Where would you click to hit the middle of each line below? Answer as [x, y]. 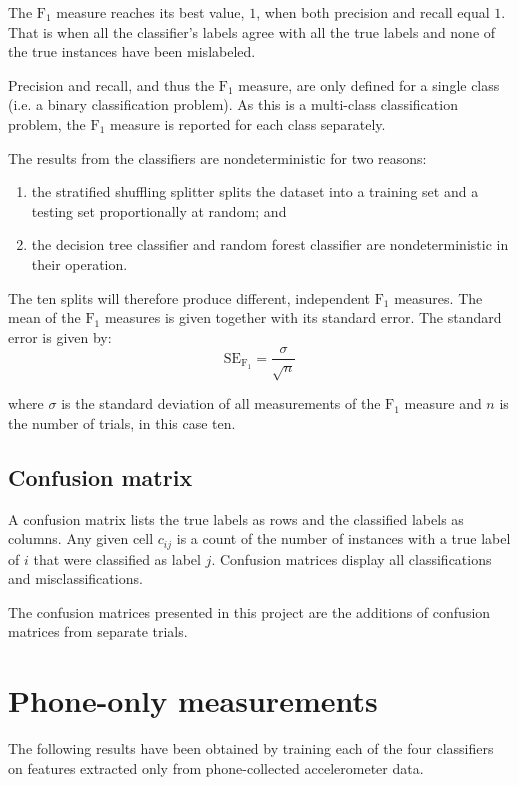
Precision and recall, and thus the [111, 84]
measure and [443, 403]
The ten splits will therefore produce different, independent [189, 297]
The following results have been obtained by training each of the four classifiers [251, 748]
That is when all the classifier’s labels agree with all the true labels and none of [252, 31]
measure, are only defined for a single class [369, 84]
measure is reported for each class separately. [248, 123]
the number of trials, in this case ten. [122, 422]
